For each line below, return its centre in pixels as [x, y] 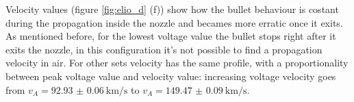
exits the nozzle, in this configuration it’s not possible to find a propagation [164, 49]
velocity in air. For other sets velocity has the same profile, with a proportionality [177, 63]
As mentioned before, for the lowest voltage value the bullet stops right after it [171, 36]
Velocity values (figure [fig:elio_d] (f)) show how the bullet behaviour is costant [172, 9]
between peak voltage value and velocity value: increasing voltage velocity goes [171, 76]
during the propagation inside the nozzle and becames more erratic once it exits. [174, 22]
